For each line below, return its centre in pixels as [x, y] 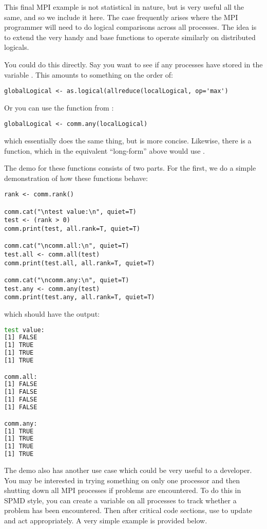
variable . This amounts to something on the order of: [89, 74]
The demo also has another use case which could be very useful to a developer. [128, 470]
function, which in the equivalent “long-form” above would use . [104, 150]
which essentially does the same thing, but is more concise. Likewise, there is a [128, 141]
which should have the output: [52, 313]
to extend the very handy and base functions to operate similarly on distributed [130, 37]
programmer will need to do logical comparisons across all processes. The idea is [130, 27]
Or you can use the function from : [59, 107]
